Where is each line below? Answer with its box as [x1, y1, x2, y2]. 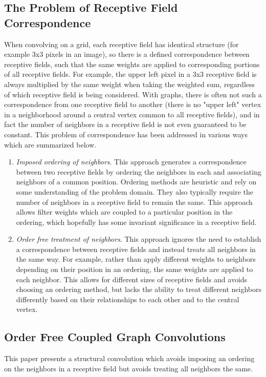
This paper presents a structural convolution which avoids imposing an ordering [4, 353, 255, 364]
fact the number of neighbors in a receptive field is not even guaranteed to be [4, 119, 247, 130]
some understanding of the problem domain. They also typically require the [16, 186, 253, 197]
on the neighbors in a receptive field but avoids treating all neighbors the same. [4, 363, 253, 373]
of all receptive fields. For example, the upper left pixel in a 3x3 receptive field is [4, 69, 257, 79]
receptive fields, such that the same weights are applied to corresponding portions [4, 58, 260, 69]
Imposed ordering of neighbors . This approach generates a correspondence [16, 156, 247, 167]
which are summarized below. [4, 139, 97, 150]
